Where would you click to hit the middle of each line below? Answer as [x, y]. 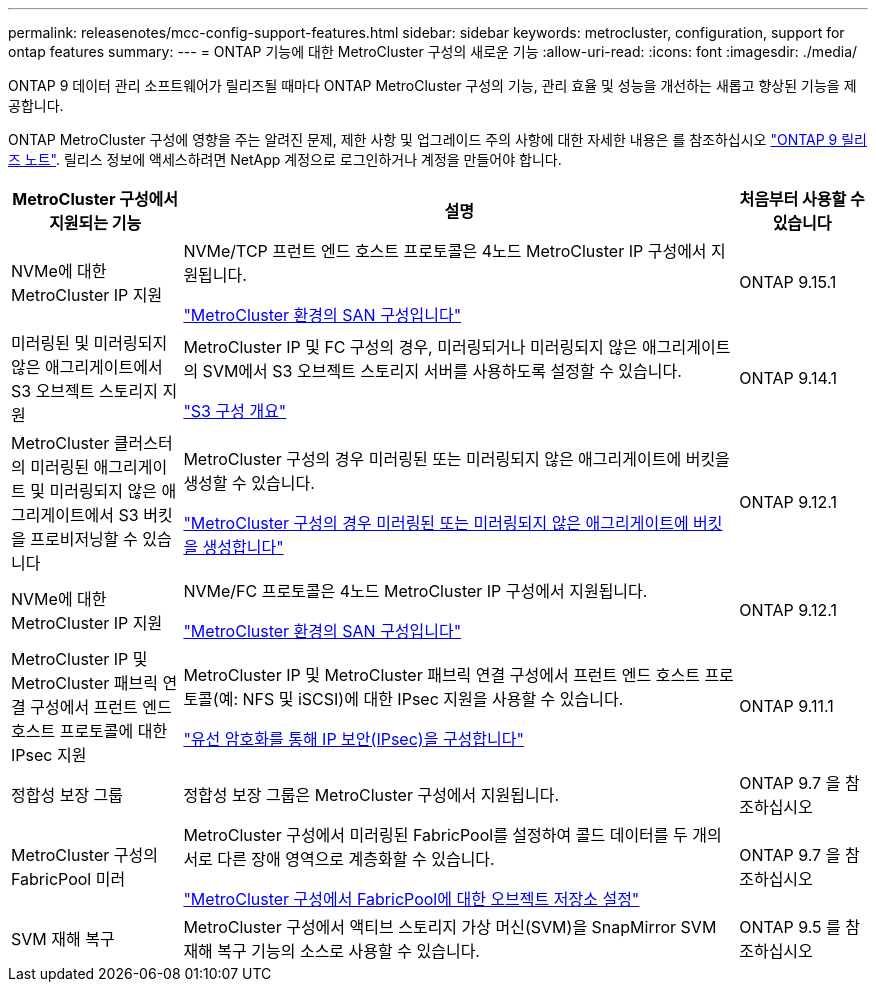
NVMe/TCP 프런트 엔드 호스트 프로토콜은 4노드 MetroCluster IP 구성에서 [445, 251]
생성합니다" [243, 547]
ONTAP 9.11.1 [786, 706]
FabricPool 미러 [68, 879]
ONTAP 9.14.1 [788, 378]
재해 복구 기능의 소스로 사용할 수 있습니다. [331, 951]
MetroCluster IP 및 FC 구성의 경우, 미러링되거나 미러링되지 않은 [410, 347]
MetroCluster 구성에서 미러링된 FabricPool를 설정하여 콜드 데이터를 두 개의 [452, 835]
